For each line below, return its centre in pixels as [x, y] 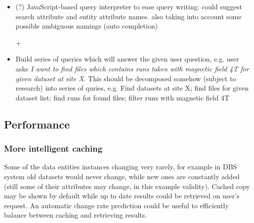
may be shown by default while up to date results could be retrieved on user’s [122, 196]
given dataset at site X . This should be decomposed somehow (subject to [126, 78]
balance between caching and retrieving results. [76, 215]
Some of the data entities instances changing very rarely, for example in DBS [121, 167]
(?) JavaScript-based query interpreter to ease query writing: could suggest [129, 6]
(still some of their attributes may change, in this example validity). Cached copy [127, 186]
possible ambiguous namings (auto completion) [87, 26]
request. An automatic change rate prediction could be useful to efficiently [116, 205]
